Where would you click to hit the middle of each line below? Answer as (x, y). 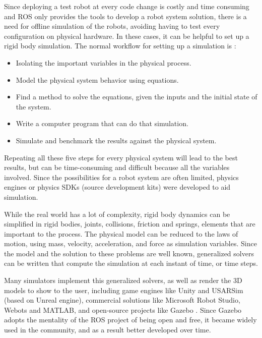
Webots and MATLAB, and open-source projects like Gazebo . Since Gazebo (123, 309)
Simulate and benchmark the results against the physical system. (116, 140)
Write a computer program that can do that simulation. (102, 123)
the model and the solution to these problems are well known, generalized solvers (129, 253)
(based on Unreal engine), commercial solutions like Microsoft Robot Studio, (122, 300)
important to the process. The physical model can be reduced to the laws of (121, 233)
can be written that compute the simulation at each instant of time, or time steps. (131, 263)
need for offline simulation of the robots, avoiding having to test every (112, 26)
